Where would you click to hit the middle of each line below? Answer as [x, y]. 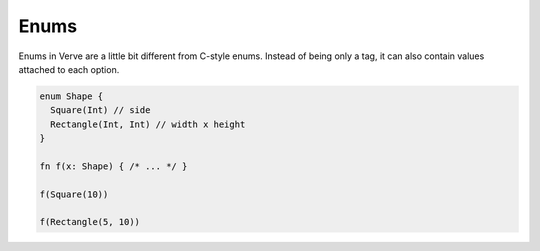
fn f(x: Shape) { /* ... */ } [113, 166]
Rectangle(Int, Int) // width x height [148, 124]
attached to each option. [69, 69]
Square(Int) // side [100, 110]
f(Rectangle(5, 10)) [89, 222]
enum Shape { [71, 96]
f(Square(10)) [74, 194]
